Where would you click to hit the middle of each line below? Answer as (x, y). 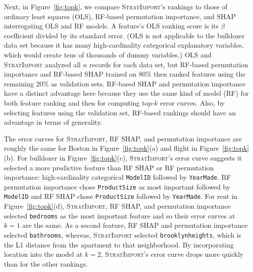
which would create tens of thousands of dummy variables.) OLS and (108, 54)
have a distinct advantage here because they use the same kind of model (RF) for (126, 93)
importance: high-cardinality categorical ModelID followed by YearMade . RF (118, 177)
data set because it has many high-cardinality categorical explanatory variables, (124, 45)
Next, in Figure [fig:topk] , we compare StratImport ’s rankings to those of (116, 6)
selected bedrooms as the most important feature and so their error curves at (120, 215)
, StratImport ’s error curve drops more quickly (172, 254)
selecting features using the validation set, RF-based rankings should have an (120, 112)
